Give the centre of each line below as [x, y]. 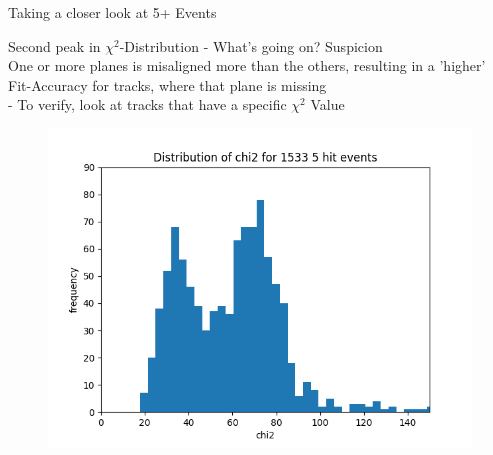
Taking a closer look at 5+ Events [112, 12]
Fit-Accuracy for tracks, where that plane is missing [167, 84]
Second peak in [54, 45]
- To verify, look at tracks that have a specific [147, 104]
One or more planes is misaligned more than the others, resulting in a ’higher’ [247, 65]
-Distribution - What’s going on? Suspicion [251, 45]
